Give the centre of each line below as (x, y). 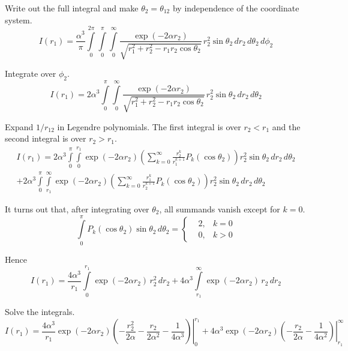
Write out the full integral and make (72, 8)
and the (286, 126)
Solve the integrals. (40, 312)
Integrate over (31, 73)
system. (19, 19)
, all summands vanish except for (220, 208)
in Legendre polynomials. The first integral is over (149, 126)
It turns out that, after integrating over (77, 208)
